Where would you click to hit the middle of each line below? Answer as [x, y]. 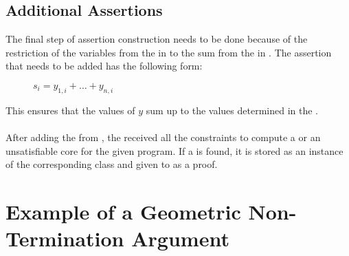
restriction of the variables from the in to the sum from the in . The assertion [169, 52]
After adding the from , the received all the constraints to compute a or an [163, 137]
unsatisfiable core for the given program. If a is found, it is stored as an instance [174, 150]
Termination [65, 238]
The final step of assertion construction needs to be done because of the [157, 39]
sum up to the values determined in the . [232, 110]
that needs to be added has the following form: [104, 66]
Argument [180, 238]
